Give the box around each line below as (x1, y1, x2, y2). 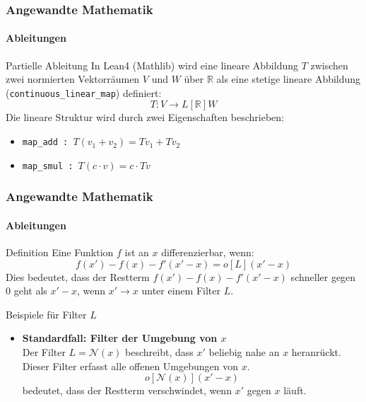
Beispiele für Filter (6, 306, 87, 321)
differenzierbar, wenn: (161, 245, 254, 260)
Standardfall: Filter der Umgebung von (22, 331, 218, 345)
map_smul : (22, 161, 73, 171)
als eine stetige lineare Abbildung (216, 71, 361, 86)
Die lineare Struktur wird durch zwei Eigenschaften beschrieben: (6, 110, 284, 125)
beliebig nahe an (208, 345, 280, 359)
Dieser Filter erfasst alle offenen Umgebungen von (22, 358, 239, 373)
